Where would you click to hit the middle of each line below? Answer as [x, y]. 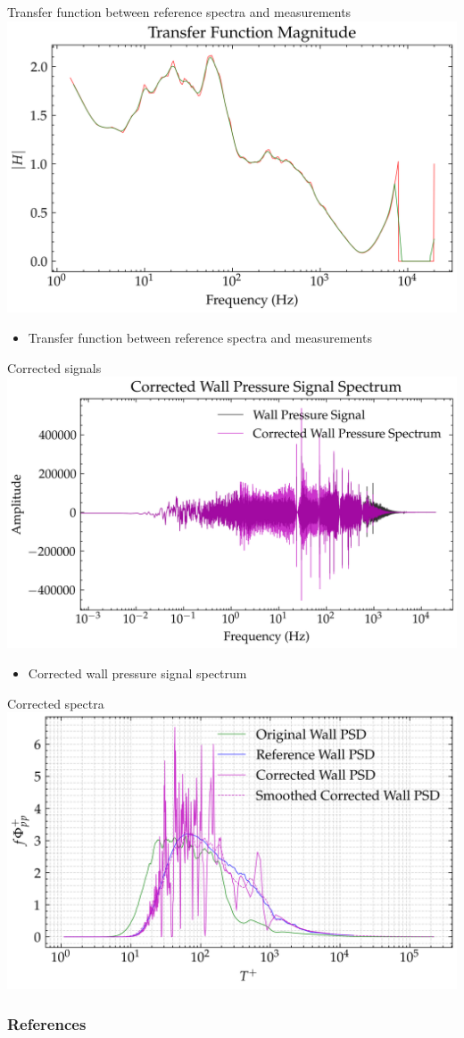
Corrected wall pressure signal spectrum [137, 673]
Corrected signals [54, 367]
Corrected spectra [56, 703]
